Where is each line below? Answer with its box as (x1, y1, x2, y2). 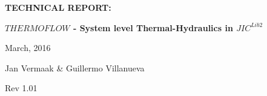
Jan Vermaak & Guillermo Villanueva (5, 61, 145, 74)
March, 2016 (5, 41, 51, 54)
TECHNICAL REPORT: (5, 1, 111, 13)
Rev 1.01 (5, 82, 38, 94)
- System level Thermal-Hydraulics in (73, 21, 233, 34)
